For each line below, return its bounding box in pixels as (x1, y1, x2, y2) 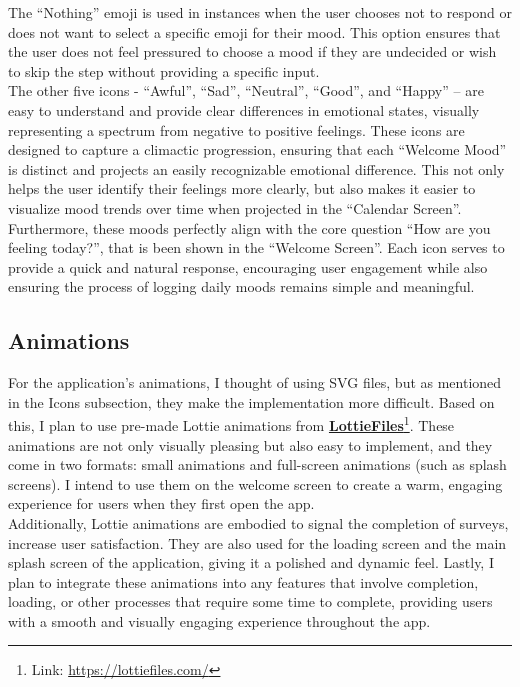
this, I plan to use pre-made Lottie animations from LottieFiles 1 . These (8, 412, 455, 435)
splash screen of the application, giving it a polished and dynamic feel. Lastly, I (8, 552, 494, 573)
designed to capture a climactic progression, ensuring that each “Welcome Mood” (8, 139, 507, 160)
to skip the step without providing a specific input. (8, 60, 320, 81)
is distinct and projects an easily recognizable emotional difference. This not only (8, 158, 505, 179)
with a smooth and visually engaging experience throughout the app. (8, 610, 431, 631)
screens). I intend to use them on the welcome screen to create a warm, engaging (8, 473, 503, 494)
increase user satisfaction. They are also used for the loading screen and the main (8, 532, 507, 553)
